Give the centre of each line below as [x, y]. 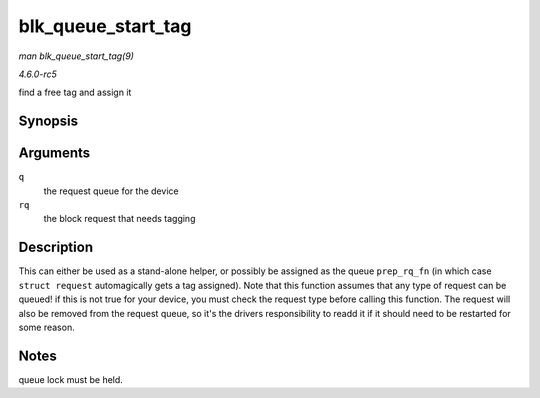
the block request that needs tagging [119, 219]
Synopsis [48, 121]
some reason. [46, 327]
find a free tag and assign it [75, 92]
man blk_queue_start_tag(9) [76, 56]
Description [56, 247]
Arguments [54, 153]
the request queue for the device [111, 191]
